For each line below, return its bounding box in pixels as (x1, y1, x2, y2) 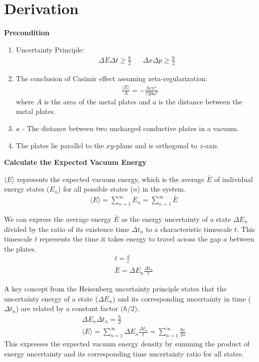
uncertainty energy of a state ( (4, 293, 98, 304)
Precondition (4, 27, 50, 38)
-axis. (203, 140, 220, 150)
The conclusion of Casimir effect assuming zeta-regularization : (16, 73, 208, 83)
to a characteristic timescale (146, 223, 232, 234)
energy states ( (4, 184, 50, 194)
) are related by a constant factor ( (16, 303, 123, 314)
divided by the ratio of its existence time (4, 223, 129, 234)
